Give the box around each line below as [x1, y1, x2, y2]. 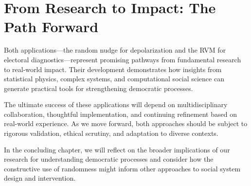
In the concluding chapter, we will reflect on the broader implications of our [4, 144, 230, 154]
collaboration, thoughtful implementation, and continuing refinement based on [4, 109, 237, 119]
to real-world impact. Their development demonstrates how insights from [4, 64, 222, 74]
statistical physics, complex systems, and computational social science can [4, 74, 224, 84]
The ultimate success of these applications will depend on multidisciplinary [4, 99, 228, 110]
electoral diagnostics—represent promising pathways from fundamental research [4, 54, 241, 64]
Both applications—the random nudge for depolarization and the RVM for [4, 45, 226, 55]
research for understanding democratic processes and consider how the [4, 154, 214, 164]
